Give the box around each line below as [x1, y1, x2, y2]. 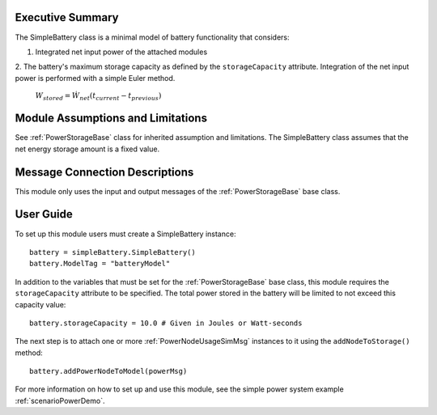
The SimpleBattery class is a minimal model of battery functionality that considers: [15, 32, 290, 42]
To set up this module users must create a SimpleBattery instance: [15, 229, 236, 239]
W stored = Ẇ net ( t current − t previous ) [35, 91, 162, 102]
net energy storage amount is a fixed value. [15, 144, 160, 154]
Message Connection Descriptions [15, 165, 194, 179]
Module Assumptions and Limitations [15, 112, 208, 125]
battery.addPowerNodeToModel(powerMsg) [29, 366, 188, 376]
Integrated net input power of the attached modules [35, 47, 208, 57]
